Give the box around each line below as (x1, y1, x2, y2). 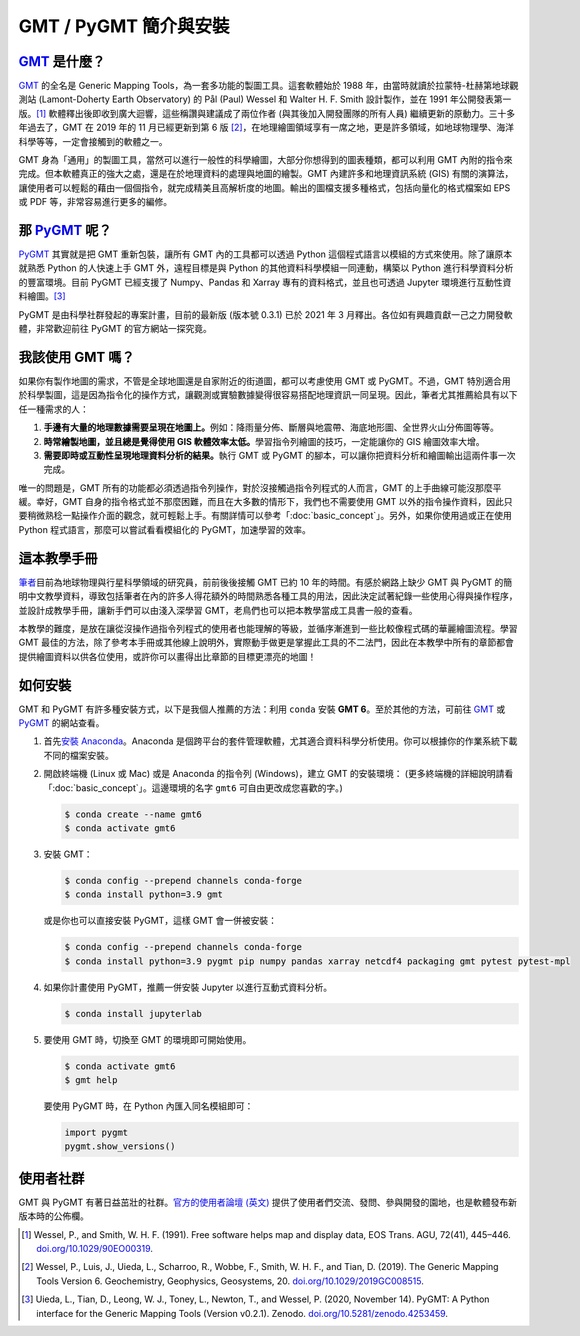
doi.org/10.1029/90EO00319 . (36, 1243, 154, 1255)
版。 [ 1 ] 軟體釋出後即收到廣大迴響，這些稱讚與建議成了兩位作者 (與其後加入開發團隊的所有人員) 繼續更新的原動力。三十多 (18, 107, 515, 119)
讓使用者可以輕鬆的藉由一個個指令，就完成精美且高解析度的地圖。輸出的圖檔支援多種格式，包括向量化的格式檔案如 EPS (18, 181, 511, 194)
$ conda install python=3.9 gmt (64, 889, 224, 900)
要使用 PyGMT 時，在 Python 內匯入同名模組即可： (43, 1100, 254, 1112)
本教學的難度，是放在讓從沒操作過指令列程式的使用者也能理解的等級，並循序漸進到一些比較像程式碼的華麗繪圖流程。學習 (18, 622, 518, 634)
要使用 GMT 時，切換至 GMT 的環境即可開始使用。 (43, 1033, 252, 1045)
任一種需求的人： (18, 403, 89, 415)
